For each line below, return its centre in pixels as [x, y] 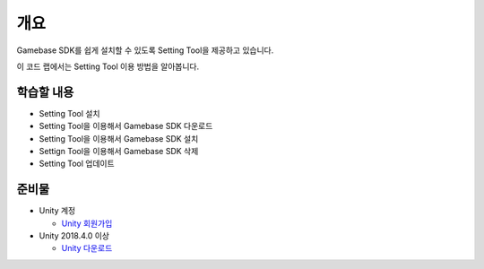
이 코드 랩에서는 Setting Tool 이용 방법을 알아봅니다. [108, 66]
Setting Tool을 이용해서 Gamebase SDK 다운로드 [126, 126]
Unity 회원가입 [87, 223]
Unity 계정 [57, 211]
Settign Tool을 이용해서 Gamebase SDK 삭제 [119, 152]
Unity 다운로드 [87, 248]
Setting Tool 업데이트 [77, 164]
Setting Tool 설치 [69, 113]
